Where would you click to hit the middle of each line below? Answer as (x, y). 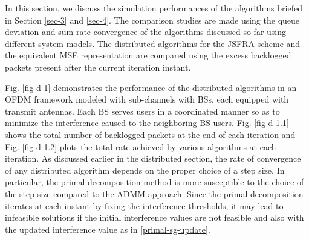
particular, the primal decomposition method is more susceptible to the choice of (154, 182)
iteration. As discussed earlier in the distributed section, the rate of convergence (153, 158)
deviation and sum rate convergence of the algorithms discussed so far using (146, 32)
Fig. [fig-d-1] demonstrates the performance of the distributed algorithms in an (151, 87)
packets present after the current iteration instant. (98, 67)
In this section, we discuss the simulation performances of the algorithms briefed (154, 8)
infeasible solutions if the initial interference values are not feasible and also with (154, 217)
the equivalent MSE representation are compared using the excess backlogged (148, 55)
